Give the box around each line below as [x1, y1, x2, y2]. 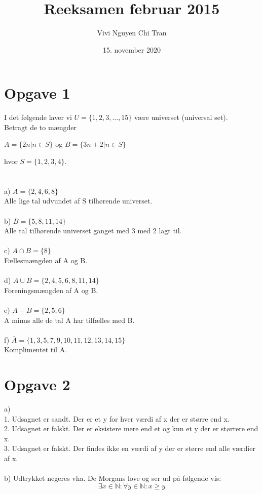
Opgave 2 [4, 374, 70, 395]
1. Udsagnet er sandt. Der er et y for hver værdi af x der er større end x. [4, 413, 230, 424]
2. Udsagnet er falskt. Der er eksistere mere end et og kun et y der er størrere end [4, 423, 258, 434]
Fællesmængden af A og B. [4, 255, 88, 265]
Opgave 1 [4, 83, 70, 103]
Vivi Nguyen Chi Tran [97, 27, 167, 38]
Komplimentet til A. [4, 344, 67, 355]
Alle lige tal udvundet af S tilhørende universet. [4, 195, 153, 206]
